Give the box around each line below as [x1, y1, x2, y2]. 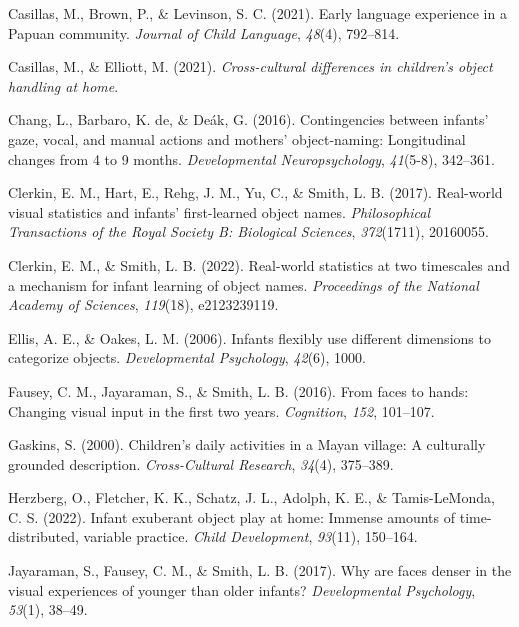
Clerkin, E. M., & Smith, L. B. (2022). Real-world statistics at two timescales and [8, 254, 511, 275]
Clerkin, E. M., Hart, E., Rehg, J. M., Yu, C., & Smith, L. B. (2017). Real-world [8, 182, 503, 203]
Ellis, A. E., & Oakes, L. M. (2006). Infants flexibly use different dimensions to [8, 327, 491, 348]
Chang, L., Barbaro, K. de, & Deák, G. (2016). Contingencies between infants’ [8, 109, 489, 130]
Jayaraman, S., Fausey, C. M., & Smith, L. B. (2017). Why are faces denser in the [8, 560, 512, 581]
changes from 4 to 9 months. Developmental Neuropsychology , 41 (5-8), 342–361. [8, 148, 495, 169]
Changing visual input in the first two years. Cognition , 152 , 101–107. [8, 400, 435, 421]
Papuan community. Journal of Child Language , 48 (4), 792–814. [8, 22, 400, 43]
